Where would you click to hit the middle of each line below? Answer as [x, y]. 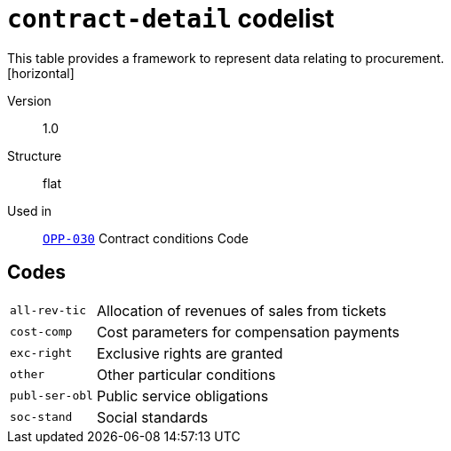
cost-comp [41, 332]
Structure [35, 155]
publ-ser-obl [51, 396]
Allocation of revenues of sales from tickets [241, 310]
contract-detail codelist [171, 19]
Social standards [152, 417]
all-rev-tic [48, 311]
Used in [30, 210]
